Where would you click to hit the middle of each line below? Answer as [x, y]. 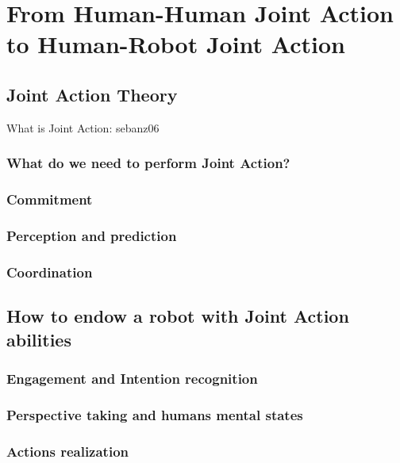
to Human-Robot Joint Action [176, 44]
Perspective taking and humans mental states [155, 414]
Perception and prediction [92, 235]
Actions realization [67, 451]
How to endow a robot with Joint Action [178, 316]
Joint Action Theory [92, 94]
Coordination [50, 272]
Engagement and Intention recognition [132, 378]
